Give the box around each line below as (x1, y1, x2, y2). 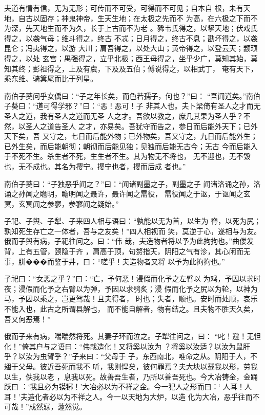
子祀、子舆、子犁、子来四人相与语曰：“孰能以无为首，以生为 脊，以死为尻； (4, 215, 261, 226)
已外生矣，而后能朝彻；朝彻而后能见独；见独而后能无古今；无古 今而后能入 (4, 140, 258, 151)
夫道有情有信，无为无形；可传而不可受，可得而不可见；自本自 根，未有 (4, 3, 243, 13)
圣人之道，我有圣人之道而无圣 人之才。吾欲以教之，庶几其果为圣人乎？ (4, 110, 243, 121)
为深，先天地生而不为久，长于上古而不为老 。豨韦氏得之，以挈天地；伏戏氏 (4, 23, 258, 33)
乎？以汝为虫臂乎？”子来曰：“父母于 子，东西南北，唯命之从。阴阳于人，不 (4, 351, 257, 362)
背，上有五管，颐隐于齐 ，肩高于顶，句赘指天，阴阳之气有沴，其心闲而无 (4, 246, 251, 257)
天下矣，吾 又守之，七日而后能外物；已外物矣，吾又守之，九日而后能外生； (4, 131, 258, 141)
